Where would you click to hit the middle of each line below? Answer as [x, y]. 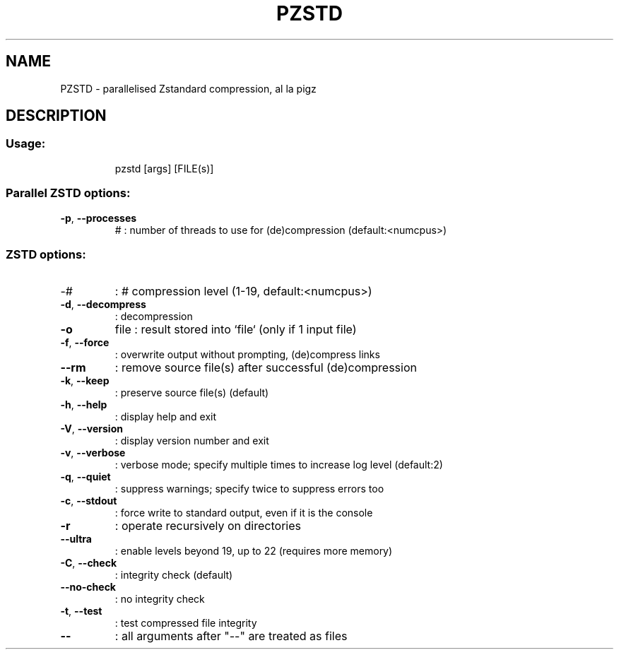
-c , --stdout [89, 501]
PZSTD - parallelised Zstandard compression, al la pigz [188, 88]
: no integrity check [160, 599]
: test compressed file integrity [186, 623]
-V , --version [92, 429]
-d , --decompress [103, 305]
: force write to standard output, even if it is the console [244, 513]
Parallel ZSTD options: [68, 193]
